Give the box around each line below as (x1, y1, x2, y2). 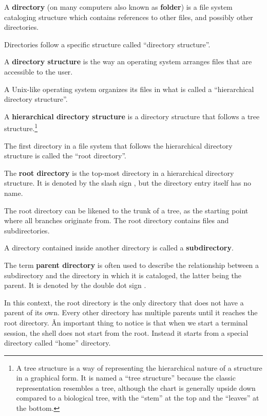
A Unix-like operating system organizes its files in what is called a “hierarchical (4, 83, 254, 94)
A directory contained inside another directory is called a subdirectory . (4, 242, 234, 253)
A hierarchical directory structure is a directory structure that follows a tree (4, 111, 260, 121)
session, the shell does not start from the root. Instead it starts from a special (4, 327, 249, 338)
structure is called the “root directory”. (4, 150, 126, 161)
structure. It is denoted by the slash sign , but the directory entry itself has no (4, 177, 252, 188)
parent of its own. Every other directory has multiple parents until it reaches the (4, 307, 258, 318)
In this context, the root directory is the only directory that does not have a (4, 297, 244, 308)
